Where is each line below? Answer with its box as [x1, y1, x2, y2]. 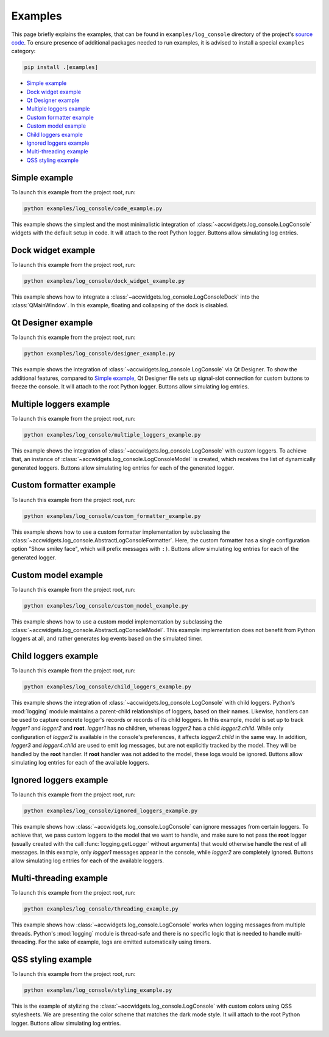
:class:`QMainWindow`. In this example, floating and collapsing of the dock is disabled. [11, 302, 228, 309]
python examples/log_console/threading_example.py [24, 906, 179, 912]
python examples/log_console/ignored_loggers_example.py [24, 807, 198, 814]
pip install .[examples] [24, 64, 99, 71]
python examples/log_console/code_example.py [24, 205, 163, 212]
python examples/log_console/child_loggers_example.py [24, 683, 191, 690]
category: [11, 48, 36, 55]
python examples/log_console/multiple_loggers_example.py [24, 431, 201, 438]
